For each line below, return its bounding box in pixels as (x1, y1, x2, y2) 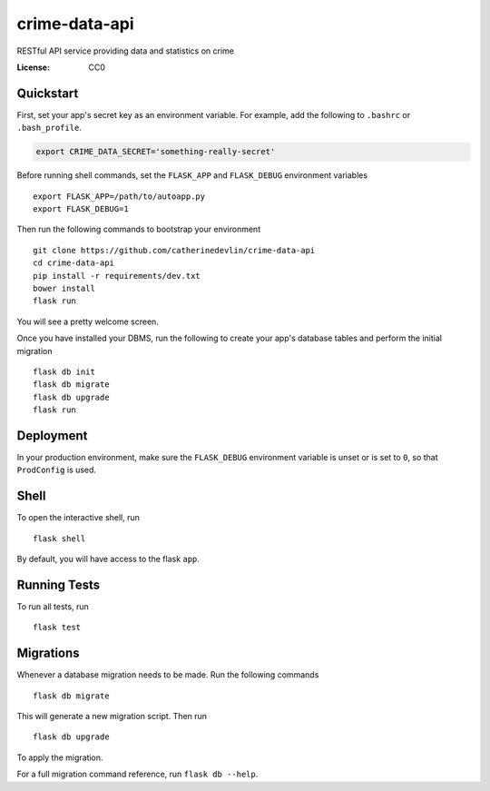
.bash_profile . (16, 123, 82, 133)
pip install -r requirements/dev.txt (33, 271, 201, 281)
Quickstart (16, 85, 79, 101)
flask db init (33, 366, 95, 377)
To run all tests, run (16, 600, 90, 612)
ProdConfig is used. (16, 464, 97, 476)
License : (16, 62, 50, 73)
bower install (33, 282, 95, 293)
